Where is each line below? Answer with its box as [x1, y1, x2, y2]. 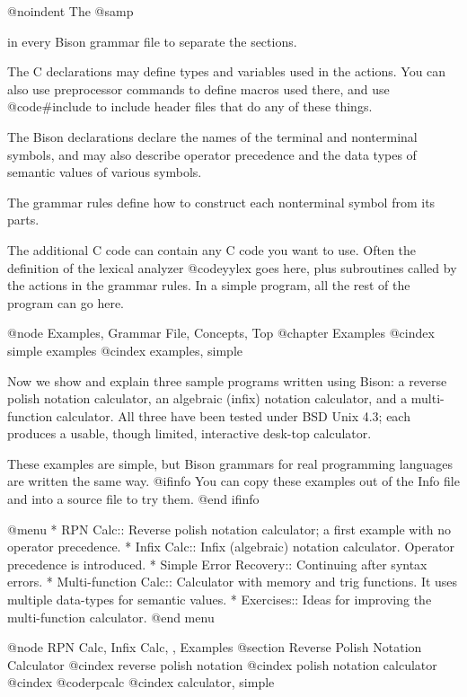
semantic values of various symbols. [7, 163, 202, 181]
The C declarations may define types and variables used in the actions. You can [7, 62, 446, 81]
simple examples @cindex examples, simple [7, 340, 242, 359]
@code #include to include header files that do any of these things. [7, 97, 373, 116]
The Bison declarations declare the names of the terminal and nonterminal [7, 127, 418, 146]
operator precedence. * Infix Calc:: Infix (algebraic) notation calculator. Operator [7, 537, 455, 556]
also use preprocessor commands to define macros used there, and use [7, 79, 390, 98]
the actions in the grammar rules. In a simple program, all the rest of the [7, 276, 410, 295]
